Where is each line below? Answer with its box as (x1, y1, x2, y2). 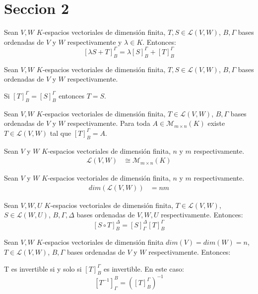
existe (207, 118, 225, 128)
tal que (50, 127, 71, 138)
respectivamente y (67, 36, 122, 47)
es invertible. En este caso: (104, 263, 184, 274)
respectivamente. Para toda (67, 118, 150, 128)
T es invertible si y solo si (4, 263, 82, 274)
